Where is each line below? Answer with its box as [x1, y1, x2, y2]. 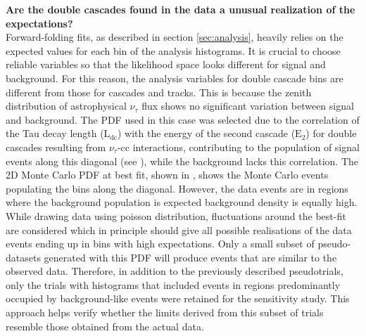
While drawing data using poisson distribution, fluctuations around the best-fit [6, 208, 346, 223]
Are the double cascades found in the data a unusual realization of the [6, 2, 355, 16]
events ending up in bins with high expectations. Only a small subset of [6, 236, 315, 251]
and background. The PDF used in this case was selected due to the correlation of [6, 112, 360, 127]
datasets [6, 250, 41, 264]
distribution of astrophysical [6, 98, 127, 113]
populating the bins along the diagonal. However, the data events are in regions [6, 181, 348, 195]
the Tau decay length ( [6, 126, 104, 141]
